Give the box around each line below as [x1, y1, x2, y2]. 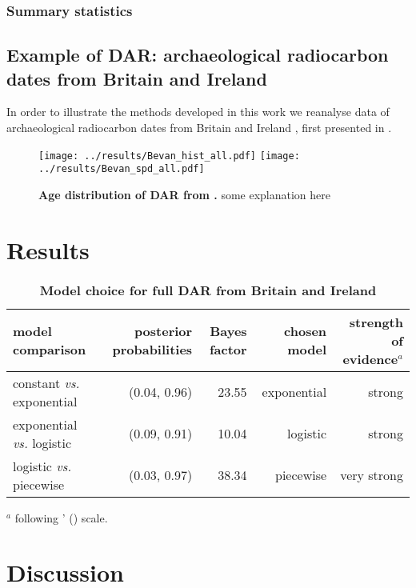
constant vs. [13, 373, 80, 392]
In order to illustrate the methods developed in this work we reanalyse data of [6, 103, 390, 120]
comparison [13, 340, 86, 359]
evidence [342, 349, 398, 368]
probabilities [112, 340, 193, 359]
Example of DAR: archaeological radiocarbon [6, 42, 389, 67]
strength [349, 312, 403, 331]
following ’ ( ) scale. [14, 509, 108, 526]
